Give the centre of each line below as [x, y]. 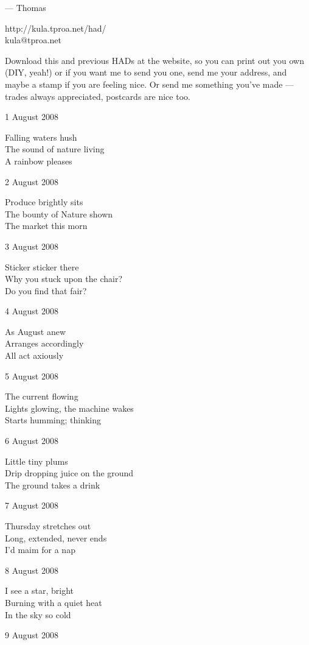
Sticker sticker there [42, 266]
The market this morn [46, 226]
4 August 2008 [32, 311]
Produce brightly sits [44, 202]
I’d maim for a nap [40, 550]
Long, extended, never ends [56, 537]
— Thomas [26, 7]
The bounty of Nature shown [59, 213]
